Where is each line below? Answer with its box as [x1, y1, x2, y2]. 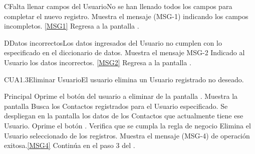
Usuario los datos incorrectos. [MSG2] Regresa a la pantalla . [4, 57, 191, 67]
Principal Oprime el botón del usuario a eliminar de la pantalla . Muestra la [4, 91, 238, 101]
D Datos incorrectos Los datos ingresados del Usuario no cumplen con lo [4, 37, 222, 48]
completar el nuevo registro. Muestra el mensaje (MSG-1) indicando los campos [4, 11, 248, 21]
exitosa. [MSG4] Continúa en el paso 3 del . [4, 140, 135, 150]
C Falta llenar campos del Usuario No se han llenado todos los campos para [4, 1, 232, 11]
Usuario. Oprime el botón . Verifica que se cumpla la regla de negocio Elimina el [4, 120, 251, 130]
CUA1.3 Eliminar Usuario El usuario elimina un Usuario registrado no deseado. [4, 74, 244, 84]
